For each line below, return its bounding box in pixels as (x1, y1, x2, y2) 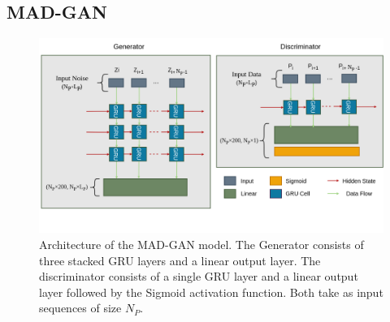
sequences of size (39, 299, 122, 316)
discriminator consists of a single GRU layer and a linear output (39, 268, 358, 285)
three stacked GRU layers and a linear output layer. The (39, 251, 321, 268)
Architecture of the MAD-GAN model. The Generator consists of (39, 235, 364, 252)
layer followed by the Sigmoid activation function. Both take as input (39, 283, 383, 300)
